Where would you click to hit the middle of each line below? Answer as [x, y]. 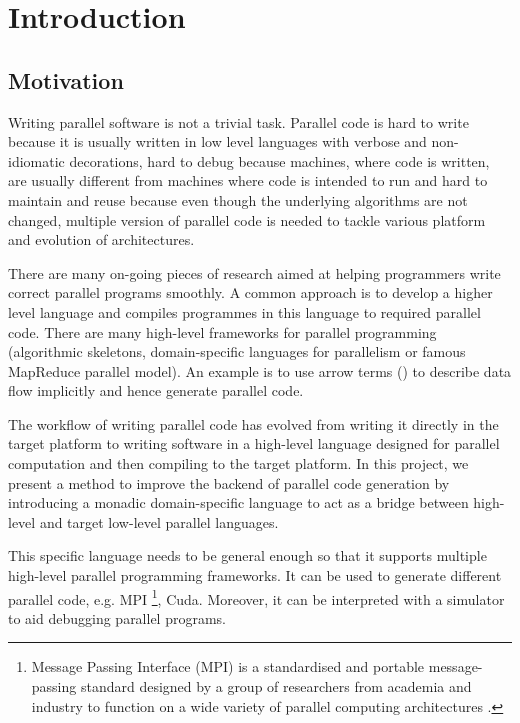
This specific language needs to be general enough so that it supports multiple [247, 555]
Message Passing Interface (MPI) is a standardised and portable [228, 666]
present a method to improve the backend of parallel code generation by [229, 482]
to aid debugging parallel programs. [117, 617]
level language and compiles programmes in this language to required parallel [244, 311]
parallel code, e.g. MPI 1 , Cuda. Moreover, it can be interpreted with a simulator [256, 597]
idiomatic [36, 160]
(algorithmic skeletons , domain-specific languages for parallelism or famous [237, 351]
